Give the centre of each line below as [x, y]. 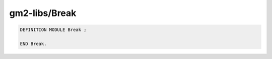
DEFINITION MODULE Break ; [53, 30]
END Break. [33, 43]
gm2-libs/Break [43, 13]
